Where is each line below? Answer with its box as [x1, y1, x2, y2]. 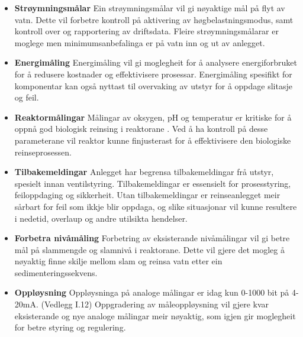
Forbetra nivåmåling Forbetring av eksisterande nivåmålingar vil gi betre [14, 232, 290, 244]
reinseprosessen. [14, 145, 72, 158]
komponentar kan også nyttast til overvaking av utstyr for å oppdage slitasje [14, 79, 292, 92]
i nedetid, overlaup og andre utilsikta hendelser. [14, 212, 188, 224]
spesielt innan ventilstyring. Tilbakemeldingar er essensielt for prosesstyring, [14, 177, 291, 189]
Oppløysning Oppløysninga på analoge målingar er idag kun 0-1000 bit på [14, 286, 289, 299]
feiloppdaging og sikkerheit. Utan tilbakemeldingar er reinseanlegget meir [14, 189, 281, 201]
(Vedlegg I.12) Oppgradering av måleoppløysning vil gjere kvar [41, 298, 269, 310]
